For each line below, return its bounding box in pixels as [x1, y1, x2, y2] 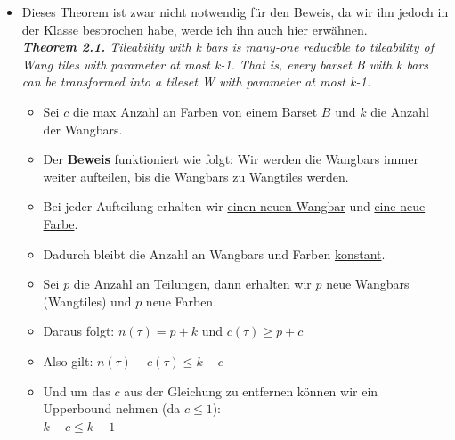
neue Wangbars [326, 274, 410, 293]
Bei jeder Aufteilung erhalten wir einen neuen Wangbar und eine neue [43, 197, 426, 216]
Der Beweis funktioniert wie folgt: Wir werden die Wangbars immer [43, 150, 418, 168]
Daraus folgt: [43, 322, 115, 340]
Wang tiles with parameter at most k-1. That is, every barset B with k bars [21, 54, 429, 73]
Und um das [43, 381, 110, 400]
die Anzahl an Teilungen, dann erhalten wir [73, 274, 312, 293]
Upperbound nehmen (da [43, 399, 181, 418]
